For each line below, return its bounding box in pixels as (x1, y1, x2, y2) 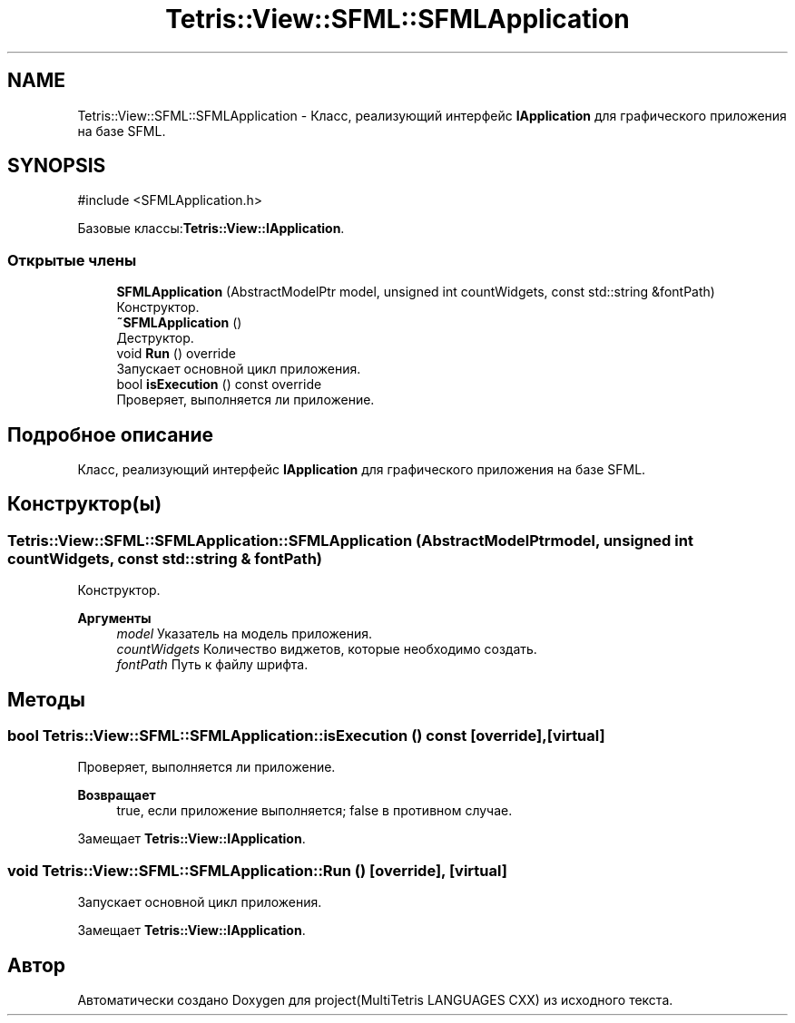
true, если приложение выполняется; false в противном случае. (116, 803, 513, 819)
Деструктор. (116, 330, 194, 346)
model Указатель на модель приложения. (116, 626, 373, 642)
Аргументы (77, 610, 152, 627)
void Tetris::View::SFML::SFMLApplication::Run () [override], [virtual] (7, 861, 507, 880)
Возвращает (77, 787, 156, 804)
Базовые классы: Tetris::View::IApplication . (77, 220, 345, 237)
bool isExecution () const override (116, 376, 322, 393)
